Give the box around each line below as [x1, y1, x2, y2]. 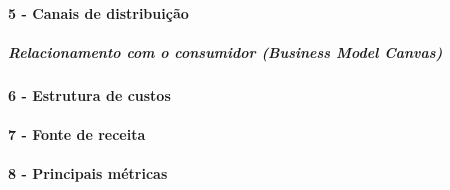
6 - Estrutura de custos [8, 84, 171, 105]
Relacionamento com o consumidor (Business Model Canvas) [8, 41, 443, 62]
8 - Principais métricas [8, 163, 168, 184]
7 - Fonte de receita [8, 123, 146, 144]
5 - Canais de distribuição [8, 2, 189, 23]
